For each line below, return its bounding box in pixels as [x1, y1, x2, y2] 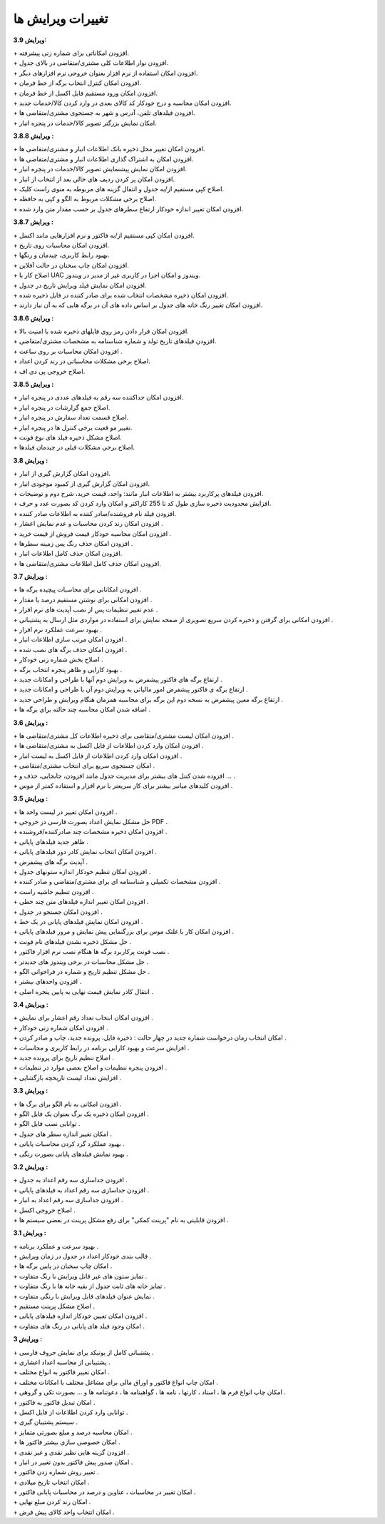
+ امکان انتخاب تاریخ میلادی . [13, 1478, 90, 1486]
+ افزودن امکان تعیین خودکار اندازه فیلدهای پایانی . [13, 1311, 148, 1320]
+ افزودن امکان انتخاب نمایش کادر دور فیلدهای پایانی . [13, 848, 157, 856]
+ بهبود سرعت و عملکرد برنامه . [13, 1241, 99, 1250]
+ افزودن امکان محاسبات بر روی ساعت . [13, 347, 123, 355]
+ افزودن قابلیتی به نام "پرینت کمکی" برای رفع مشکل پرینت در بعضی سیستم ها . [13, 1215, 229, 1224]
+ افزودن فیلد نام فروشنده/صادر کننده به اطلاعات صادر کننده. [13, 509, 177, 517]
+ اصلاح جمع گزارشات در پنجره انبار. [13, 403, 111, 412]
